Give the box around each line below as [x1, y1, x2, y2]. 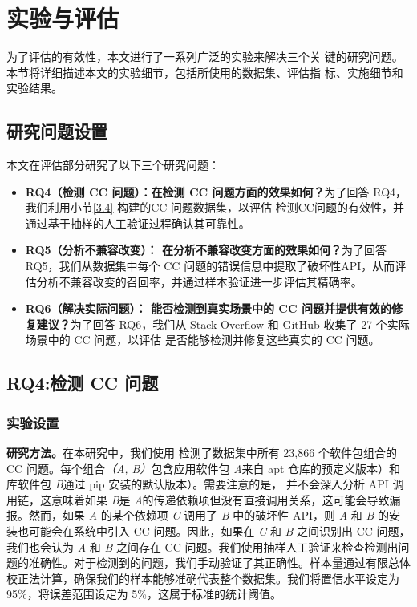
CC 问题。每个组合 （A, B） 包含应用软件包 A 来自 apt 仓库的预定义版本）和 [6, 459, 401, 476]
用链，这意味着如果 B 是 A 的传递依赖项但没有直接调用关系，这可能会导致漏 [6, 491, 401, 508]
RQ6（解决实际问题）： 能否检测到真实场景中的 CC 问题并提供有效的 [25, 300, 391, 317]
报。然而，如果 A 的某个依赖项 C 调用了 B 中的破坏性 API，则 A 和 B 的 [6, 507, 389, 524]
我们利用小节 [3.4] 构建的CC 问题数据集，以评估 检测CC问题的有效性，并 [25, 199, 404, 216]
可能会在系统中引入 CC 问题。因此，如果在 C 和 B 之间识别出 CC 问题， [28, 523, 411, 540]
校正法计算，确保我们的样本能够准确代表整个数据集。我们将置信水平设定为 [6, 569, 399, 586]
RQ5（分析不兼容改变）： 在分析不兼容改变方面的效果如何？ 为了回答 [25, 241, 387, 258]
